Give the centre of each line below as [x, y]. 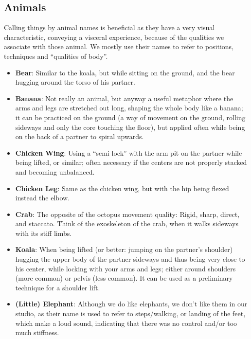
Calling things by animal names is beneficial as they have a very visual [109, 27]
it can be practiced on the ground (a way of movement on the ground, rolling [130, 117]
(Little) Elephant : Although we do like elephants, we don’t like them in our [131, 304]
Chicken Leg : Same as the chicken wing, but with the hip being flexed [122, 188]
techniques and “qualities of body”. [56, 56]
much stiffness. [37, 332]
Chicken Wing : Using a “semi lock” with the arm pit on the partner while [129, 152]
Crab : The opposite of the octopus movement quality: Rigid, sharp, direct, [127, 214]
